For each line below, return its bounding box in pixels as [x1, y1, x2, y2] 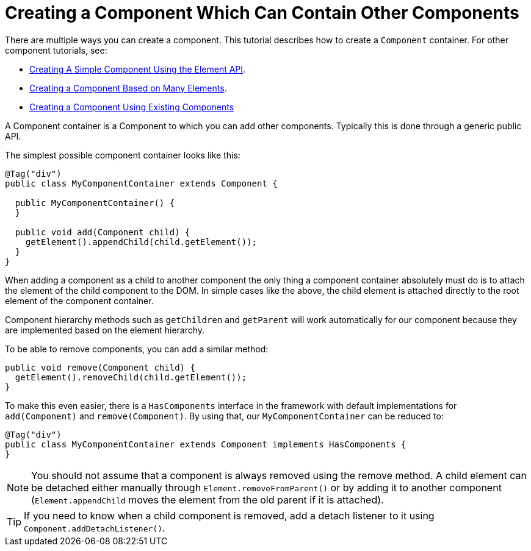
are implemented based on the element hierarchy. [5, 324, 205, 335]
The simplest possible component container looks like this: [5, 149, 240, 160]
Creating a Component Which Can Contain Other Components [5, 2, 519, 23]
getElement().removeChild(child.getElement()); [15, 372, 247, 382]
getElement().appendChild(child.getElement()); [25, 236, 258, 247]
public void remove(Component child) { [5, 362, 195, 372]
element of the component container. [5, 295, 154, 306]
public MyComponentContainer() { [15, 197, 175, 208]
